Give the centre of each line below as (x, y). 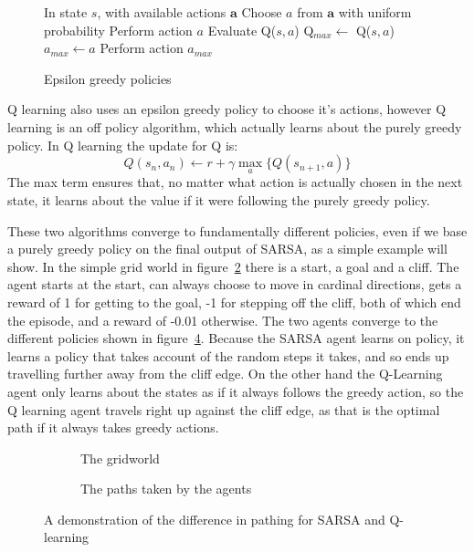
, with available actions (162, 12)
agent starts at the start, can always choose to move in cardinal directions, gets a (235, 284)
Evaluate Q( (242, 30)
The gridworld (120, 458)
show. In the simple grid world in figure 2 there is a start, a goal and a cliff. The (233, 266)
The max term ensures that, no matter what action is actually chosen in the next (235, 182)
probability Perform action (118, 30)
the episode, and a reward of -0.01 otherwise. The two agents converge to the (223, 320)
